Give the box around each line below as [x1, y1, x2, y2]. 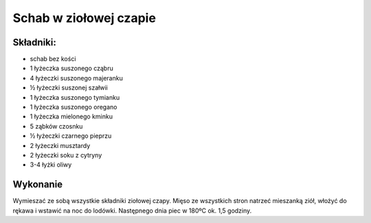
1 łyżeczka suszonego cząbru [30, 64, 113, 72]
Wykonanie [12, 179, 63, 191]
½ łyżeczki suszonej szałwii [30, 83, 108, 92]
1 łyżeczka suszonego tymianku [30, 93, 120, 101]
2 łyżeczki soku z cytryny [30, 151, 102, 159]
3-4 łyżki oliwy [30, 160, 72, 169]
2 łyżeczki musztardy [30, 141, 91, 149]
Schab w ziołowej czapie [12, 10, 156, 25]
